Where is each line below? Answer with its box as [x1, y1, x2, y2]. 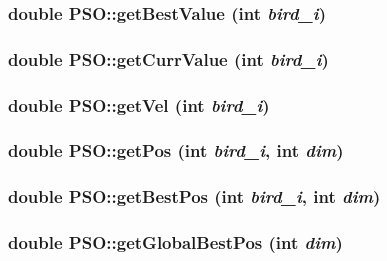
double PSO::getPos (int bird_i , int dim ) [8, 138, 344, 163]
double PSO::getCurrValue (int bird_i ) [8, 46, 329, 71]
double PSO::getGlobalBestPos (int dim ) [8, 230, 343, 255]
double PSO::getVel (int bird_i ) [8, 92, 270, 117]
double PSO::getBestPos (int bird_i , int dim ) [8, 184, 381, 209]
